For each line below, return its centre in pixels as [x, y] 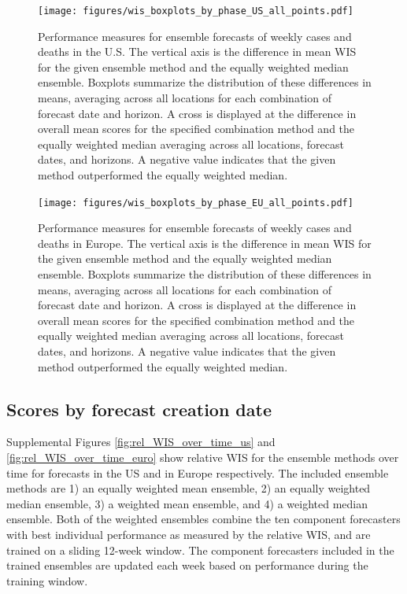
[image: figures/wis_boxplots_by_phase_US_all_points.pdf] [196, 11]
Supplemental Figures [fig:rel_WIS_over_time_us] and [141, 442]
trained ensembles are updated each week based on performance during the [187, 565]
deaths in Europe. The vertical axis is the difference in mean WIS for [205, 243]
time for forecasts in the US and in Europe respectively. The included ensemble [198, 472]
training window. [47, 580]
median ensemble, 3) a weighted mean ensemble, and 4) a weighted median [187, 503]
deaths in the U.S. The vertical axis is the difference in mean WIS [197, 52]
